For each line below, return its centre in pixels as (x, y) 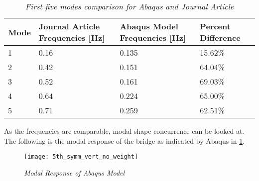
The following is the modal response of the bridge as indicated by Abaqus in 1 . (125, 140)
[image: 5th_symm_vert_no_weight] (81, 157)
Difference (220, 38)
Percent (215, 26)
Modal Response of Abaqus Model (74, 172)
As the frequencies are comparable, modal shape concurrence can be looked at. (124, 131)
